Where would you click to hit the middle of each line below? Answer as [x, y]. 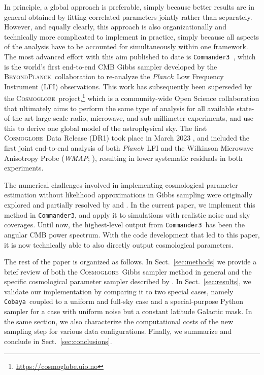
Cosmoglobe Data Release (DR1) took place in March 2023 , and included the [127, 138]
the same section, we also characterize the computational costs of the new [119, 321]
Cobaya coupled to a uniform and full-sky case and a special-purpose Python [124, 301]
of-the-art [19, 118]
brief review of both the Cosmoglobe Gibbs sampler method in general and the [128, 271]
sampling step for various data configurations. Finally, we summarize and [118, 331]
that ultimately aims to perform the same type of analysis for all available [119, 108]
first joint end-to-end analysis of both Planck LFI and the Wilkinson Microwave [129, 148]
